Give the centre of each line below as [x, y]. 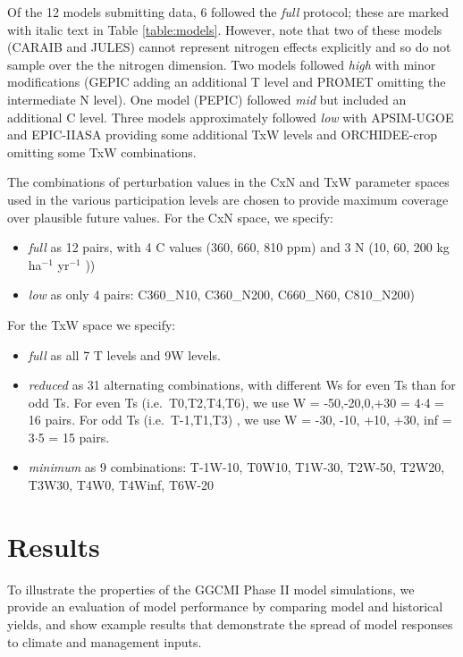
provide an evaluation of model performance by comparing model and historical [225, 606]
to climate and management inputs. [105, 641]
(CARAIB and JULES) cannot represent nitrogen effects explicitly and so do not [229, 47]
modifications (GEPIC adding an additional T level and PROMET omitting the [227, 82]
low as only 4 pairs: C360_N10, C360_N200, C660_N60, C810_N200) [221, 295]
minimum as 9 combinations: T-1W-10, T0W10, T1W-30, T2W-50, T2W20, [236, 467]
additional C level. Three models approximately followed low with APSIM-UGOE [231, 117]
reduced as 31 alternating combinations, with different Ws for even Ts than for [242, 385]
